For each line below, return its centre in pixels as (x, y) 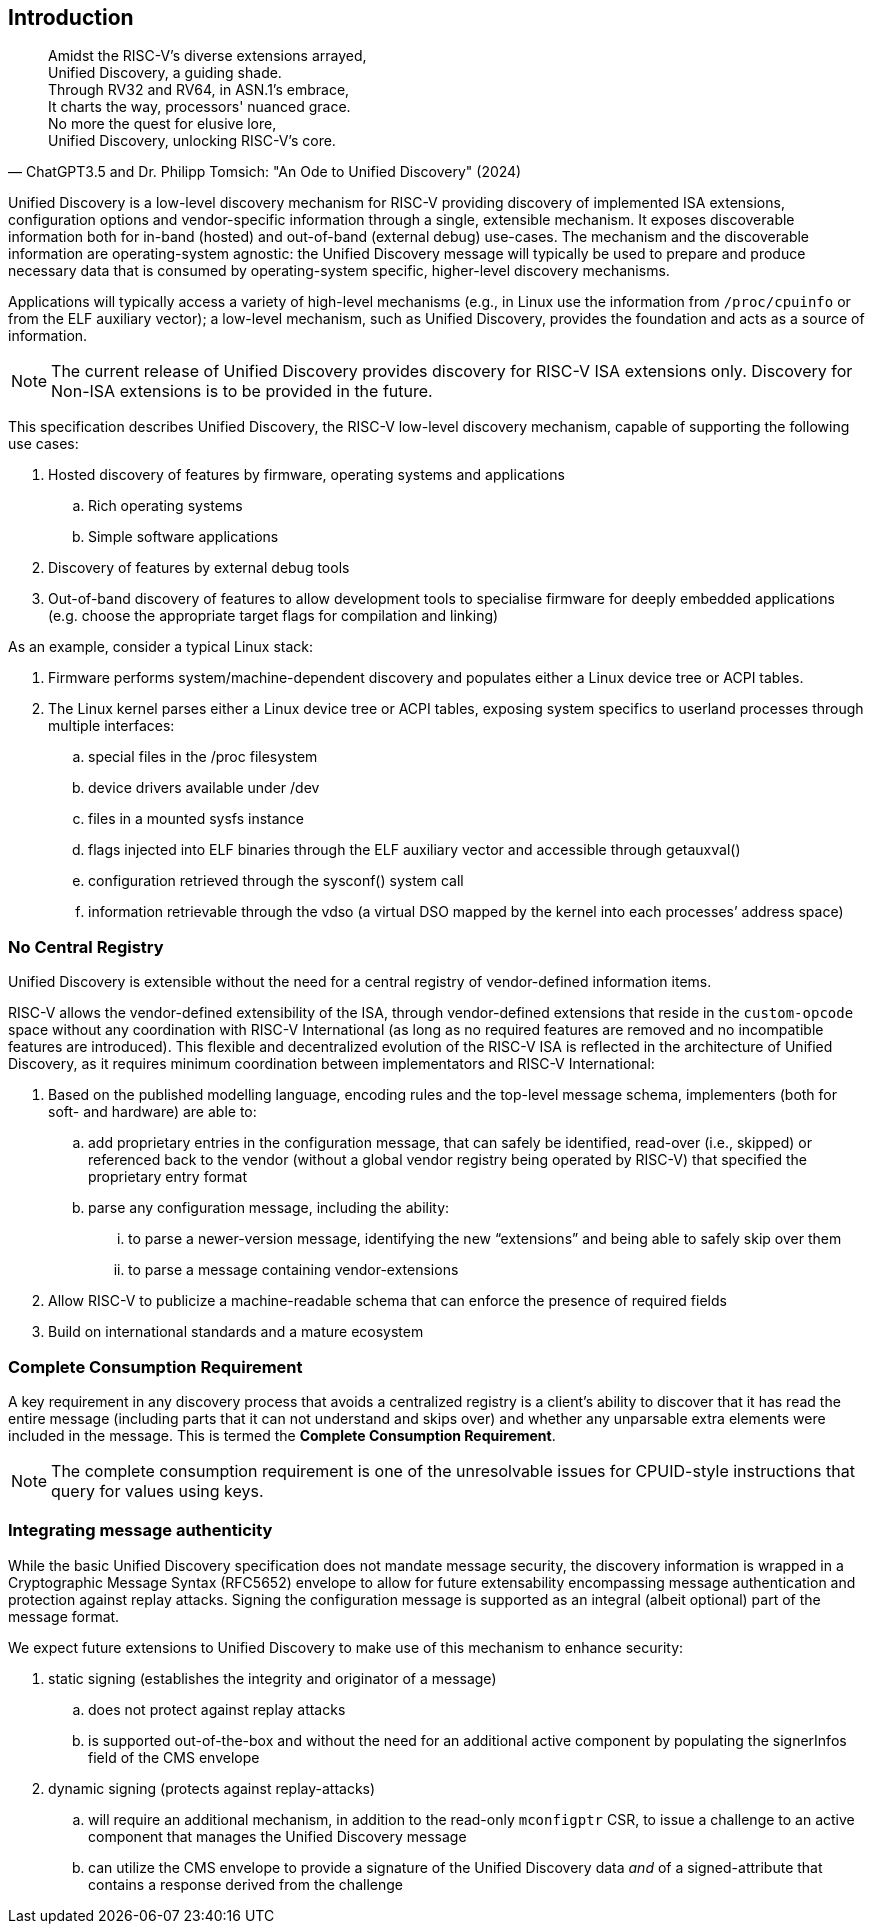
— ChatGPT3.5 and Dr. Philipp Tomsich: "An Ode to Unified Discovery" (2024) (265, 172)
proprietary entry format (168, 1177)
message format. (64, 1616)
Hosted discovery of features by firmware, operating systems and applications (306, 475)
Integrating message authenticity (140, 1530)
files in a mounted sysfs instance (196, 819)
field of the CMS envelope (174, 1757)
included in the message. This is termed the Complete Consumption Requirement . (282, 1435)
